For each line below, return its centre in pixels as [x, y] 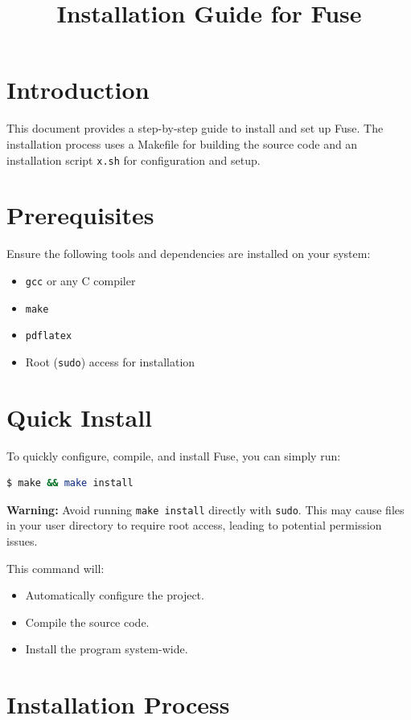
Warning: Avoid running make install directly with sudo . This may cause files [205, 509]
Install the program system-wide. [107, 649]
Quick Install [79, 417]
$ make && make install [70, 483]
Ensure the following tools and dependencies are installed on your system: [189, 254]
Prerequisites [80, 215]
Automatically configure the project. [115, 595]
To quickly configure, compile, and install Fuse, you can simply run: [174, 455]
